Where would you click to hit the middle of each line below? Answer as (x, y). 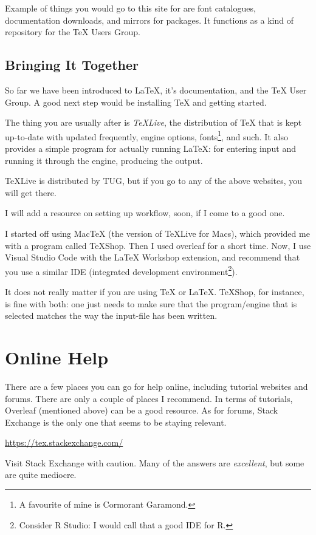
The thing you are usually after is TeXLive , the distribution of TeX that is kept (153, 122)
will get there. (31, 192)
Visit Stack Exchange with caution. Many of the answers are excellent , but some (155, 462)
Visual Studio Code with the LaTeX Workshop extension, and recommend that (153, 257)
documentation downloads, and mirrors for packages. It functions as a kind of (149, 20)
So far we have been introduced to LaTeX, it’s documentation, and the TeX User (156, 90)
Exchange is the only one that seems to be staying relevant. (116, 422)
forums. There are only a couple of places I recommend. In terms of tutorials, (149, 398)
